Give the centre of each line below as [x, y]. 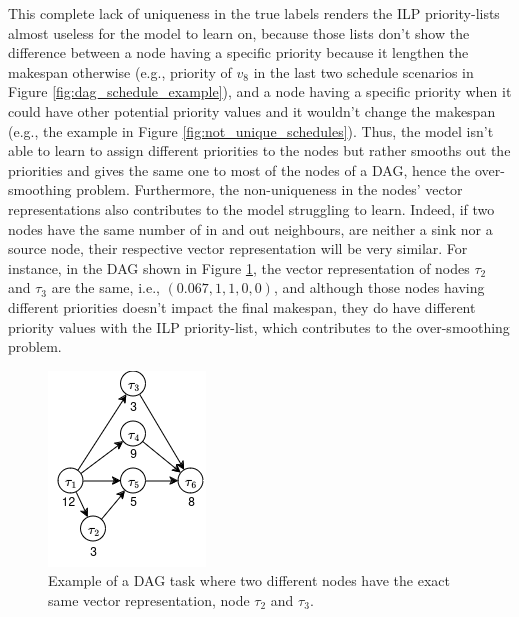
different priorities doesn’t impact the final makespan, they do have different [242, 306]
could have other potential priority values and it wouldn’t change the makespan [252, 110]
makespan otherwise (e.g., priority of [120, 71]
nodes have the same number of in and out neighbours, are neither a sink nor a [250, 228]
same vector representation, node [149, 599]
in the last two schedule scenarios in [363, 71]
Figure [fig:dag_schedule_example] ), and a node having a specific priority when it [260, 91]
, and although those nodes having [379, 287]
